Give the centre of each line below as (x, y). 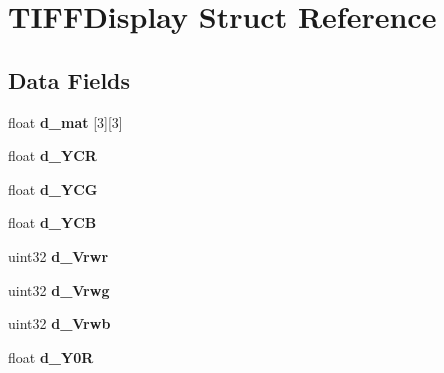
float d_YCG (53, 188)
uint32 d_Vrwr (58, 255)
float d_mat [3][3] (65, 121)
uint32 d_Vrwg (59, 289)
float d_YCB (52, 222)
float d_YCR (52, 155)
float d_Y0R (51, 356)
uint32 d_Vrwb (59, 323)
